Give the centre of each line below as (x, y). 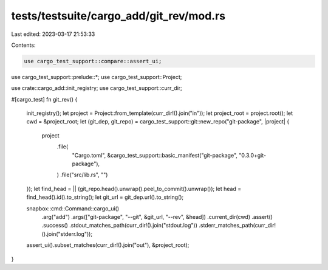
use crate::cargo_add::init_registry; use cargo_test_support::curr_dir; (97, 88)
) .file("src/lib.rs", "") (82, 175)
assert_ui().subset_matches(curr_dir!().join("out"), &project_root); (108, 245)
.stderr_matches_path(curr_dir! (237, 226)
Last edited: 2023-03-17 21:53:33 (53, 34)
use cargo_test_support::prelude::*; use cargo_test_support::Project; (97, 77)
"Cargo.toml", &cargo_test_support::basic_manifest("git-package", (155, 155)
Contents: (23, 45)
